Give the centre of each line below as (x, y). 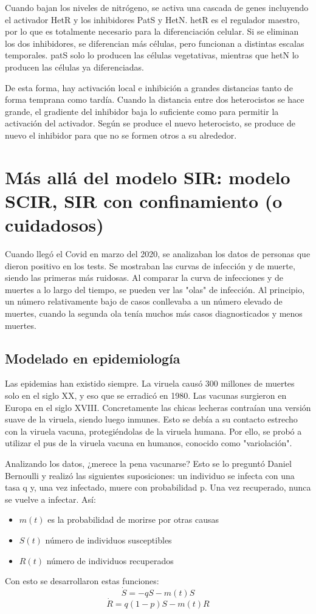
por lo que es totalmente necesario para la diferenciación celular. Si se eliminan (152, 31)
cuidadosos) (54, 225)
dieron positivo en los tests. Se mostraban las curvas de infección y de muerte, (150, 265)
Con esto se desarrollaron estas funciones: (82, 581)
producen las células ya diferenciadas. (74, 67)
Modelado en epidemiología (93, 358)
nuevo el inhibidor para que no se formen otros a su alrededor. (121, 135)
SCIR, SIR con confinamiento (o (144, 200)
